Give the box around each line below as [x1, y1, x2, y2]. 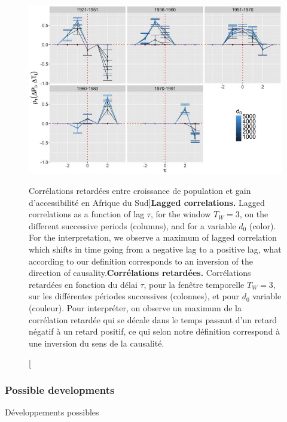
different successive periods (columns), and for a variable [29, 219, 236, 232]
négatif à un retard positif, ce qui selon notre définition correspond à [29, 325, 280, 338]
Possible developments [5, 382, 115, 397]
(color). [249, 219, 276, 232]
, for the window [150, 208, 211, 220]
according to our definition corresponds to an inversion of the [29, 254, 253, 267]
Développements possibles [5, 406, 99, 418]
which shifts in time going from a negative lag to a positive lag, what [29, 243, 282, 256]
